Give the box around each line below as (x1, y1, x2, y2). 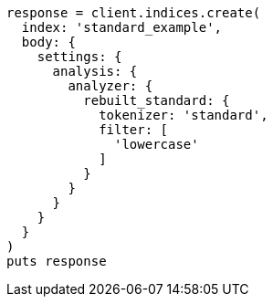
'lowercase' (114, 137, 199, 152)
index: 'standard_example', (21, 20, 223, 35)
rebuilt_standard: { (83, 93, 230, 108)
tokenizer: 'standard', (99, 108, 268, 122)
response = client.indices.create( (6, 5, 261, 20)
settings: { (37, 49, 122, 64)
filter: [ (99, 122, 169, 137)
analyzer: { (68, 79, 153, 93)
